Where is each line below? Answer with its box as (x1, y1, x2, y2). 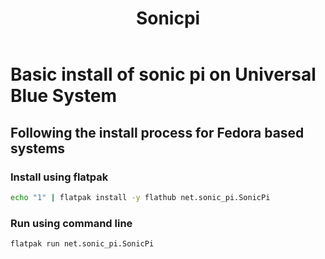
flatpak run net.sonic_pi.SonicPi (10, 239, 155, 249)
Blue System (10, 85, 117, 107)
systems (10, 140, 66, 157)
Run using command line (10, 216, 133, 230)
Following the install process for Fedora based (10, 124, 305, 141)
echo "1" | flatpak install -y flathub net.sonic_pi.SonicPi (10, 192, 271, 202)
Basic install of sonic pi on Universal (10, 63, 317, 86)
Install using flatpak (10, 170, 109, 184)
